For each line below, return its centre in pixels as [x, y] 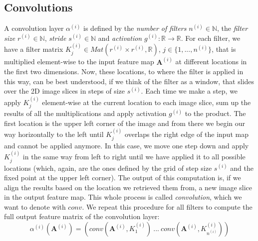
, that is [224, 49]
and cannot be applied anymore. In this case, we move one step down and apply [127, 145]
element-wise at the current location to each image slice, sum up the [146, 102]
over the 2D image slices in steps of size [65, 91]
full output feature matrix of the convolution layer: [82, 216]
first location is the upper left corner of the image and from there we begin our [125, 123]
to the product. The [215, 113]
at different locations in [211, 61]
